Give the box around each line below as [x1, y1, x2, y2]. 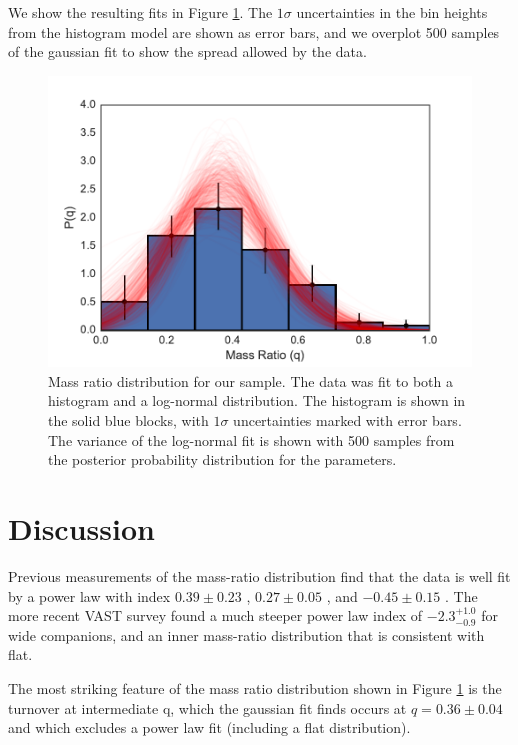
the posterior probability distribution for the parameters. [48, 449, 397, 470]
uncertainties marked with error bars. [233, 410, 462, 431]
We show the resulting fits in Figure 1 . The [8, 2, 273, 22]
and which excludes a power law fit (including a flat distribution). [8, 717, 411, 738]
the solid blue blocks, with [48, 410, 209, 431]
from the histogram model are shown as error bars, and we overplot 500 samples [8, 21, 500, 42]
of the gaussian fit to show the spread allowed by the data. [8, 41, 367, 62]
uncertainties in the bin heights [296, 2, 488, 22]
